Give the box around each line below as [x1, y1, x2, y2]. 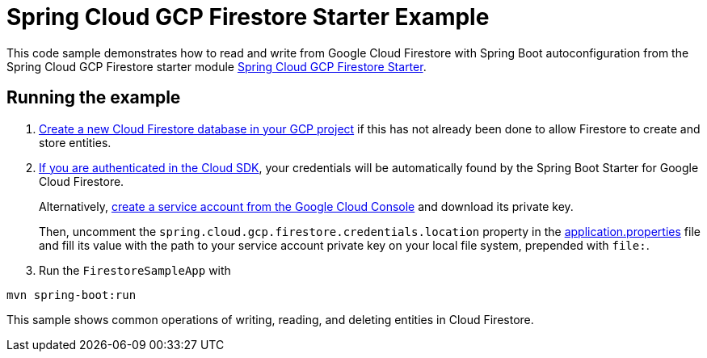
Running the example [6, 87, 181, 108]
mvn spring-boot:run [6, 288, 137, 301]
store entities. [39, 135, 112, 150]
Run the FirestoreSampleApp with [39, 263, 231, 277]
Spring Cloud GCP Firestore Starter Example [6, 3, 490, 31]
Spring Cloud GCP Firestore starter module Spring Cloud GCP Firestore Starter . [6, 59, 427, 74]
